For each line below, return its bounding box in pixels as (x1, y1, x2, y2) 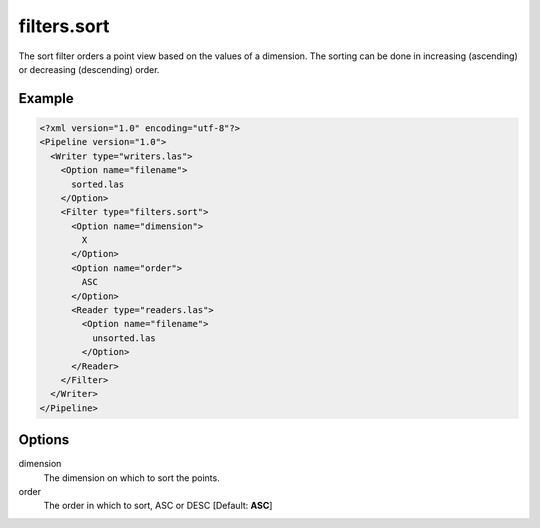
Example (18, 90, 74, 107)
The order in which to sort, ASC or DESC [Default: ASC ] (43, 500, 273, 512)
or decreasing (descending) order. (18, 63, 160, 75)
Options (18, 431, 70, 449)
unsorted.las (91, 332, 157, 344)
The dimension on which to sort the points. (43, 471, 220, 484)
